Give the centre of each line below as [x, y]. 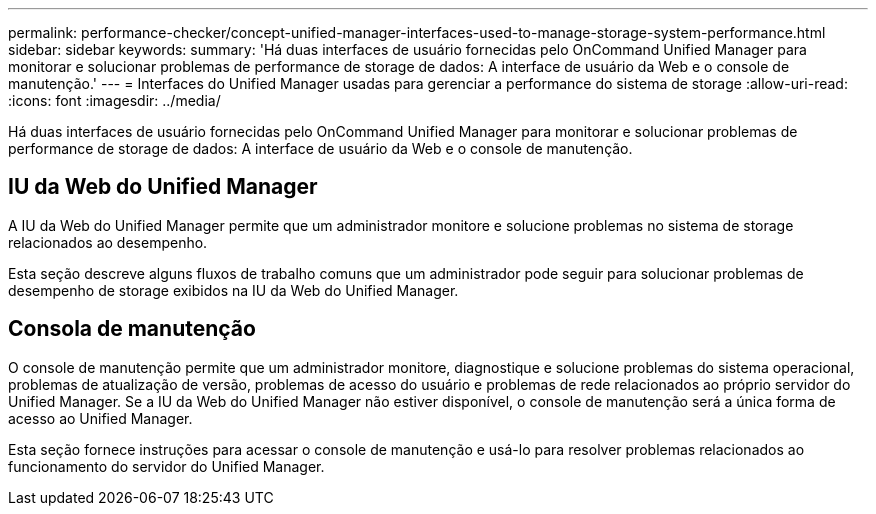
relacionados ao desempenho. [108, 242]
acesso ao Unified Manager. [100, 418]
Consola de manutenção [132, 329]
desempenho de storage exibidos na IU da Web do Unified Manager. [233, 290]
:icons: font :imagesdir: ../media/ [114, 100]
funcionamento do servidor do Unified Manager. [166, 466]
